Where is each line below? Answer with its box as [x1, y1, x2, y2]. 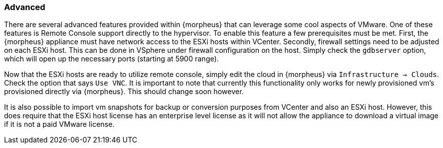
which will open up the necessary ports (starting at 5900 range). [4, 54, 219, 63]
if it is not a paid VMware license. [4, 120, 115, 129]
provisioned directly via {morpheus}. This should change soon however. [4, 87, 244, 96]
